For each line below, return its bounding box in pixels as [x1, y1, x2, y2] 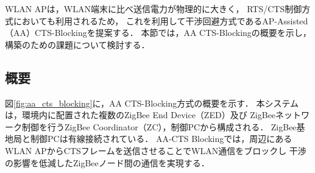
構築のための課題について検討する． [5, 38, 150, 51]
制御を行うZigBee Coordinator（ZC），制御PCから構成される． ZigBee [21, 120, 297, 133]
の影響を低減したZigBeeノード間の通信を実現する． [5, 156, 210, 169]
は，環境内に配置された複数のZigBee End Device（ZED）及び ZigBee [5, 108, 276, 121]
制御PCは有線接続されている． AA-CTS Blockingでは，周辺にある [30, 132, 292, 145]
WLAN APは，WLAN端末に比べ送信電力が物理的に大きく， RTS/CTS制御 [5, 2, 302, 15]
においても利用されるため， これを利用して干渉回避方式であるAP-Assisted [13, 14, 308, 27]
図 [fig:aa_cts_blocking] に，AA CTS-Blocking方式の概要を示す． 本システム [5, 96, 299, 109]
